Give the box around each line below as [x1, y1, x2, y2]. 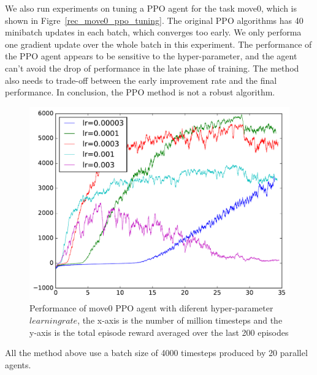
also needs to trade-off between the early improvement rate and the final [5, 73, 277, 86]
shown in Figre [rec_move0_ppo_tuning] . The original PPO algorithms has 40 [5, 13, 304, 26]
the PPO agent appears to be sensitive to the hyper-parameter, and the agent [5, 50, 297, 62]
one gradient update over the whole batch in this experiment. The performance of [5, 37, 312, 50]
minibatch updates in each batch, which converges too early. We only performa [5, 26, 302, 39]
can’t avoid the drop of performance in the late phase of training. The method [5, 61, 299, 74]
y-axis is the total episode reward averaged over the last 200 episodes [29, 325, 289, 338]
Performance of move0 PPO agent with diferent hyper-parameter [29, 302, 273, 314]
